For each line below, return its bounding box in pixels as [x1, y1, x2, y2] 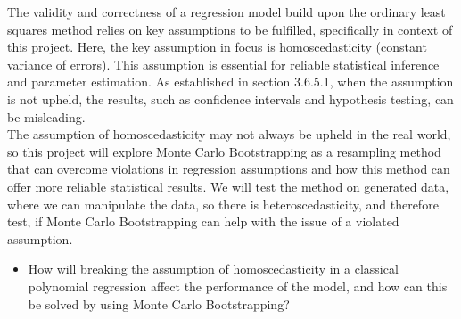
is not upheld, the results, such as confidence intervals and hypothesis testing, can [7, 89, 454, 108]
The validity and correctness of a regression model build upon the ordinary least [7, 3, 446, 20]
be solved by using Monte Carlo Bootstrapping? [28, 294, 290, 313]
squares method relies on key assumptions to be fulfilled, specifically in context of [7, 20, 453, 38]
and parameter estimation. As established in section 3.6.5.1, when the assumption [7, 72, 454, 91]
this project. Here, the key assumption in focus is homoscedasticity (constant [7, 37, 427, 56]
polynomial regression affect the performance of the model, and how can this [28, 276, 448, 295]
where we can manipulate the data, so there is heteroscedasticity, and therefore [7, 194, 439, 213]
